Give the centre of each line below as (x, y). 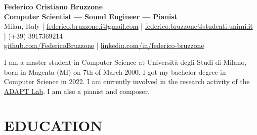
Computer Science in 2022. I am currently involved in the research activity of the (127, 81)
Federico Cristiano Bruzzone (53, 6)
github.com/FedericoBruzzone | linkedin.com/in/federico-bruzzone (104, 45)
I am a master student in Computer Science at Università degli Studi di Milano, (125, 62)
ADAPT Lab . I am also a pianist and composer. (77, 91)
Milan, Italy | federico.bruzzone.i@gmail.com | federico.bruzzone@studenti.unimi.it (128, 26)
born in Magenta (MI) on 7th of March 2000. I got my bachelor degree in (115, 71)
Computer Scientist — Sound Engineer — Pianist (91, 16)
